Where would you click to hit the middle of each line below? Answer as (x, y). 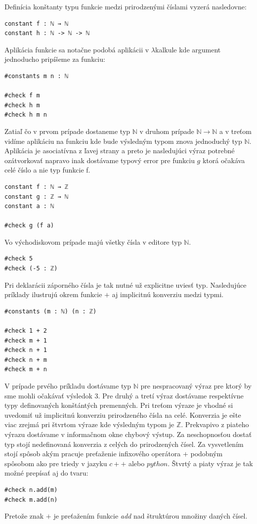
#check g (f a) (29, 226)
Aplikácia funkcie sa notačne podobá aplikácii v (77, 49)
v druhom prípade (167, 131)
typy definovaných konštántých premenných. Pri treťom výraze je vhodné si (119, 405)
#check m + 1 (26, 340)
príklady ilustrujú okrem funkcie (53, 294)
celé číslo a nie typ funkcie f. (47, 170)
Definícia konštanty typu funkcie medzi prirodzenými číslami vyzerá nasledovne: (126, 6)
